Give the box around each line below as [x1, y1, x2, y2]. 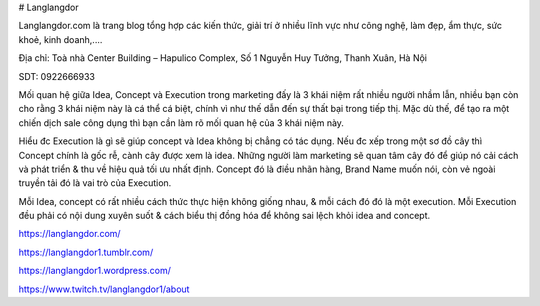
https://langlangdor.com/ [18, 228, 121, 240]
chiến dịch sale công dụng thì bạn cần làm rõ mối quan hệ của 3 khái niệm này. [18, 116, 345, 129]
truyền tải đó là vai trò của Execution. [18, 177, 172, 189]
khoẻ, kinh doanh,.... [18, 33, 103, 45]
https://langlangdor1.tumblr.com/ [18, 246, 154, 258]
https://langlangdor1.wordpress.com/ [18, 265, 172, 277]
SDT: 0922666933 [18, 70, 95, 82]
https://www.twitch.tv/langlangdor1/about [18, 283, 190, 295]
